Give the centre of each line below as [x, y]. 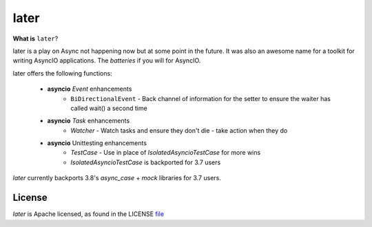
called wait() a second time [109, 108]
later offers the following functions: [63, 73]
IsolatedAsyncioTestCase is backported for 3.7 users [146, 162]
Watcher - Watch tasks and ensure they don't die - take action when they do [179, 130]
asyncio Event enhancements [90, 89]
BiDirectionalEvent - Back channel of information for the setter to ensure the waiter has [200, 98]
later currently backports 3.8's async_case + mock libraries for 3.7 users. [117, 178]
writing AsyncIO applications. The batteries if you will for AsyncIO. [107, 61]
